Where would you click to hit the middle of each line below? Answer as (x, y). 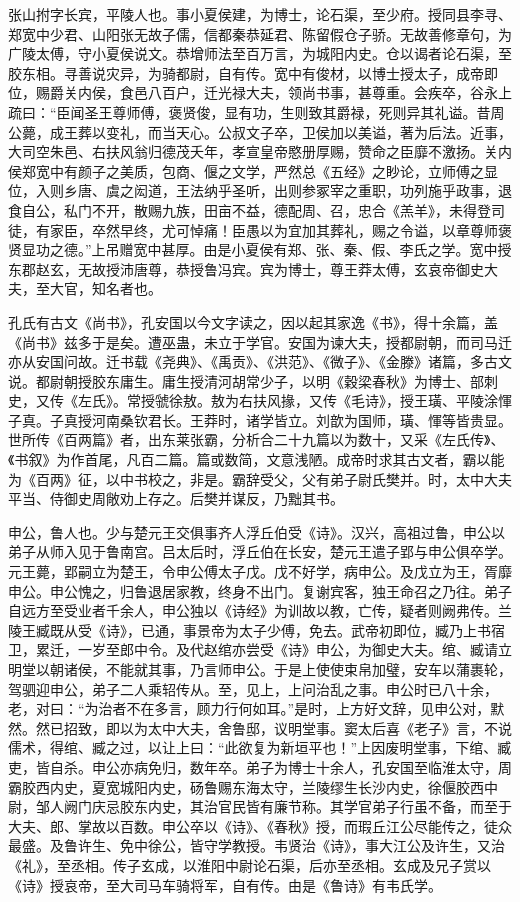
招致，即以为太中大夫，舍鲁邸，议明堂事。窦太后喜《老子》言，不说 (287, 727)
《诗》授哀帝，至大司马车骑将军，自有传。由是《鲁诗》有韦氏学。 (225, 884)
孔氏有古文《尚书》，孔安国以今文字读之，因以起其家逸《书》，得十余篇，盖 (253, 321)
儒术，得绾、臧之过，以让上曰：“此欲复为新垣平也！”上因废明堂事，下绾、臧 (260, 747)
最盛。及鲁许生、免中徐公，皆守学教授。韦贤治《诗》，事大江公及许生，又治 (256, 845)
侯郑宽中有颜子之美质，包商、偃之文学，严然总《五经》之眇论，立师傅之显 (253, 170)
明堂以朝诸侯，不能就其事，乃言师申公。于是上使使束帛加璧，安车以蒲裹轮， (260, 669)
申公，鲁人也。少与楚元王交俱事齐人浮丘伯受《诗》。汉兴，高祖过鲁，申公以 (256, 531)
